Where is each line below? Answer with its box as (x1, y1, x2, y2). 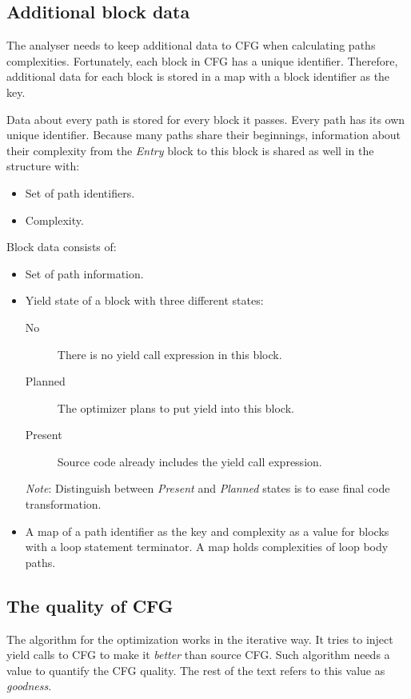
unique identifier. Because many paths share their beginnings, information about (6, 126, 401, 143)
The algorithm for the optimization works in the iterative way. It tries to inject (6, 630, 393, 647)
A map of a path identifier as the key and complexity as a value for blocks (25, 522, 389, 539)
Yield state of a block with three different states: (25, 292, 264, 309)
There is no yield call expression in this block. (57, 346, 282, 362)
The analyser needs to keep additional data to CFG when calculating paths (6, 37, 376, 54)
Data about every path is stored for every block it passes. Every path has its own (6, 110, 405, 127)
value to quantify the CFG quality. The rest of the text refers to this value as (6, 661, 385, 678)
